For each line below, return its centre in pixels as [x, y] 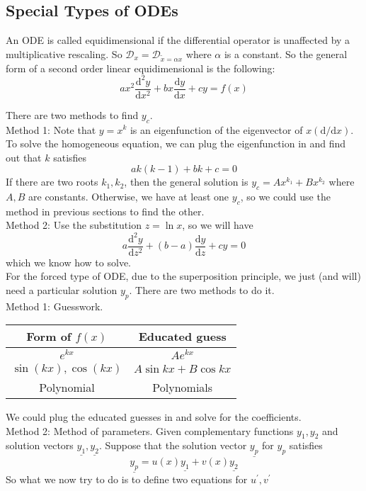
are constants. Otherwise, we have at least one [129, 197]
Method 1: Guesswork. [55, 306]
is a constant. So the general [286, 53]
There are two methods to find [72, 114]
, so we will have [218, 225]
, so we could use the [285, 197]
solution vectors [40, 445]
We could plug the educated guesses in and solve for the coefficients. [154, 417]
